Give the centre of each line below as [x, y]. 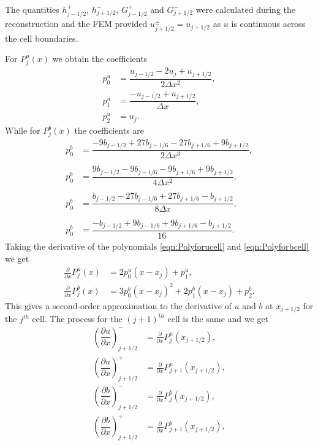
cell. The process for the [77, 319]
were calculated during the [245, 9]
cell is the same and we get [218, 319]
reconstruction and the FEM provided [76, 24]
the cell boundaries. [42, 38]
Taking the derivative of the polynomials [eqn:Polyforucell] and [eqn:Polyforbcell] [157, 246]
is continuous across [268, 24]
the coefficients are [109, 130]
